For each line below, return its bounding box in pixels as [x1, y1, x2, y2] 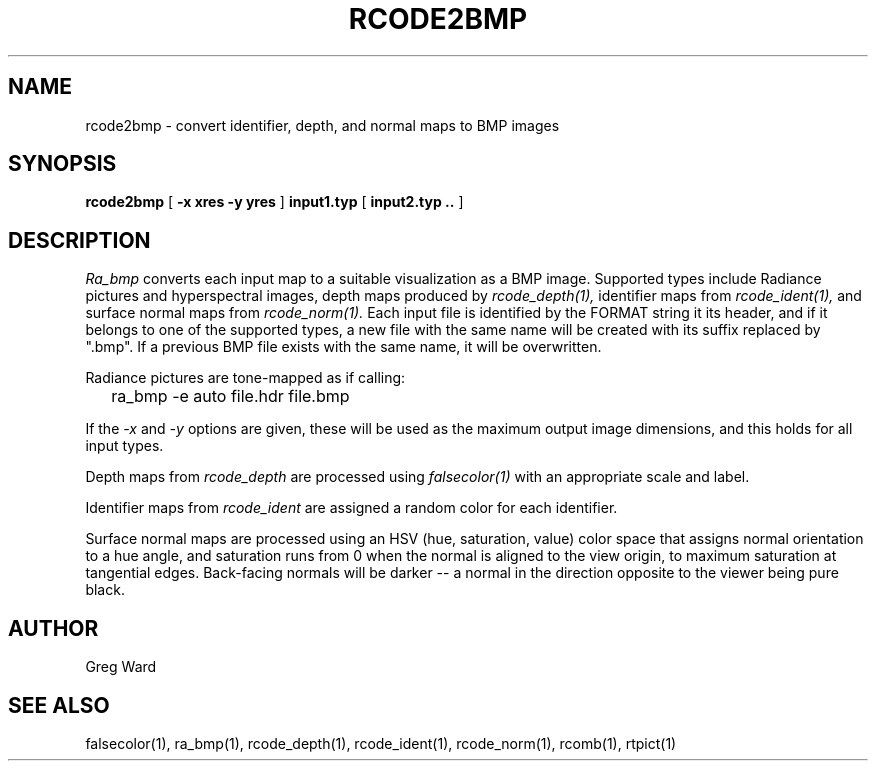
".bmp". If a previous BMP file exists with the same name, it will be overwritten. [85, 338, 602, 356]
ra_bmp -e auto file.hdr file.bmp [111, 386, 350, 407]
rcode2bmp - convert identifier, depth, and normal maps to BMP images [85, 116, 560, 134]
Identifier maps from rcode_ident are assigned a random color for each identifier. [85, 499, 618, 517]
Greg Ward [85, 658, 157, 676]
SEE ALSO [8, 692, 110, 718]
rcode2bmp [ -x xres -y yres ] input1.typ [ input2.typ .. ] [85, 193, 464, 211]
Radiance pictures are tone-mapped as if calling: [85, 369, 406, 387]
